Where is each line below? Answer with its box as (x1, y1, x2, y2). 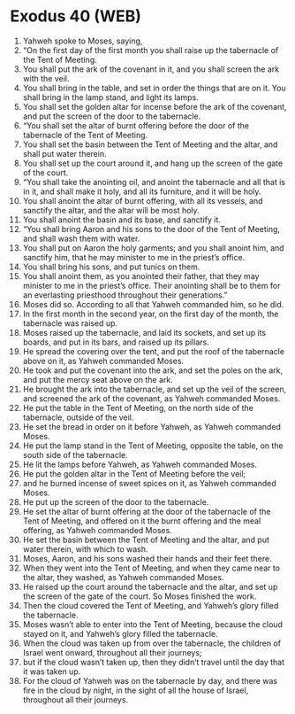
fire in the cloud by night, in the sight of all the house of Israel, (22, 685, 249, 695)
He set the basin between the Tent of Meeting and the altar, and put (22, 534, 270, 545)
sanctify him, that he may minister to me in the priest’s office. (22, 252, 246, 262)
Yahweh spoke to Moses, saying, (22, 35, 143, 46)
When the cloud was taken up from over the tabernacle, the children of (22, 638, 282, 648)
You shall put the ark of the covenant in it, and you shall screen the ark (22, 64, 280, 74)
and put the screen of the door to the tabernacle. (22, 111, 201, 121)
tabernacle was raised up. (22, 317, 118, 329)
